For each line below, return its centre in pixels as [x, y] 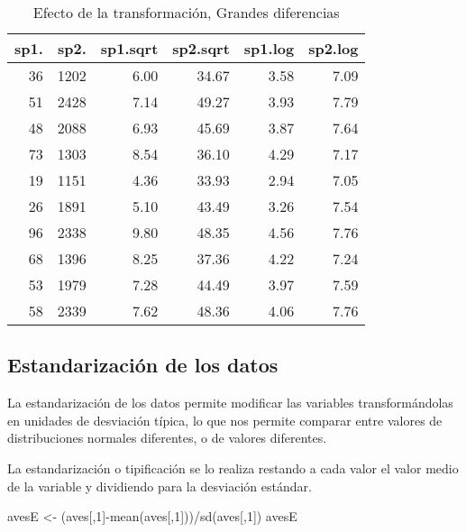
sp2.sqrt [201, 48]
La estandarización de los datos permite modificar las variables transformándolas [230, 403]
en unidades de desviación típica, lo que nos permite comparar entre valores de [225, 420]
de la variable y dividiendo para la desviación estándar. [160, 486]
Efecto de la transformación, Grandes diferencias [186, 12]
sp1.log [269, 48]
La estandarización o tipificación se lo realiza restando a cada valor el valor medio [233, 468]
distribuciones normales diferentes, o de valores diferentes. [167, 438]
